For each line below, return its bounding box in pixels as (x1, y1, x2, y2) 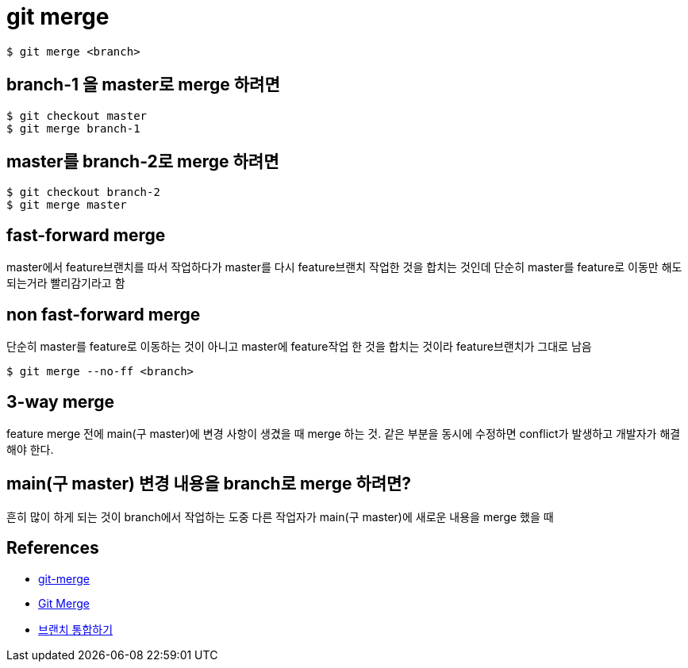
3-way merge (6, 391, 115, 412)
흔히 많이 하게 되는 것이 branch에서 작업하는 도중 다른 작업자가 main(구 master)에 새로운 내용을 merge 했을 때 (6, 509, 554, 524)
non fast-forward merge (6, 304, 201, 324)
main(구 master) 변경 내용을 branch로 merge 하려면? (6, 474, 412, 494)
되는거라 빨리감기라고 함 (6, 276, 125, 290)
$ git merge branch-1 (6, 121, 140, 135)
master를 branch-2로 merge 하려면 (6, 152, 279, 172)
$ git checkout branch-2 (6, 186, 160, 199)
